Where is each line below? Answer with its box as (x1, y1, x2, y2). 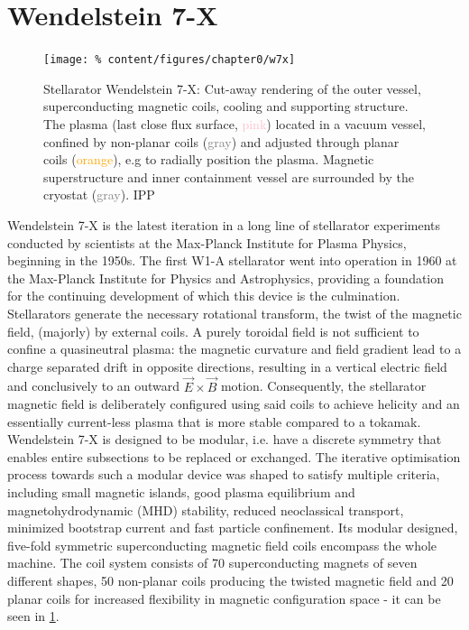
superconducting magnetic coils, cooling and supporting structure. (43, 97, 409, 116)
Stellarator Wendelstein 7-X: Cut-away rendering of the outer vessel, (43, 79, 421, 97)
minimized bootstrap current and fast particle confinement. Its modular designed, (7, 518, 458, 537)
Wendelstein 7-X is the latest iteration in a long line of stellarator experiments (7, 215, 441, 234)
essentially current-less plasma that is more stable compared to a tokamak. (7, 412, 421, 431)
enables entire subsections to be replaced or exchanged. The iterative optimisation (7, 447, 461, 466)
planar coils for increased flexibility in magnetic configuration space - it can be (7, 588, 441, 607)
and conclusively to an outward (7, 376, 180, 395)
